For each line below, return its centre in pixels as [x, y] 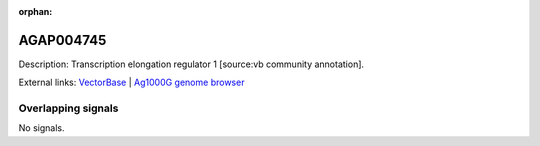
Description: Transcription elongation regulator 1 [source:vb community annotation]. [191, 64]
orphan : [35, 11]
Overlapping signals [68, 108]
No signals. [41, 128]
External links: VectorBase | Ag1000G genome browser [131, 82]
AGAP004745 [62, 40]
